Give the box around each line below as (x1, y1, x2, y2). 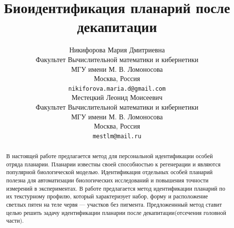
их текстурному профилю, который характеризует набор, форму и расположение (6, 192, 208, 200)
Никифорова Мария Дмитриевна (69, 45, 165, 55)
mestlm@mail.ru (92, 132, 142, 140)
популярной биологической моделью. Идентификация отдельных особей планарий (6, 168, 213, 176)
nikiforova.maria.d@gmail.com (68, 85, 166, 92)
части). (6, 216, 24, 225)
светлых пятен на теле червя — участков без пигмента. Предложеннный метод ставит (6, 200, 222, 209)
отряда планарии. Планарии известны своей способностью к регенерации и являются (6, 160, 221, 168)
